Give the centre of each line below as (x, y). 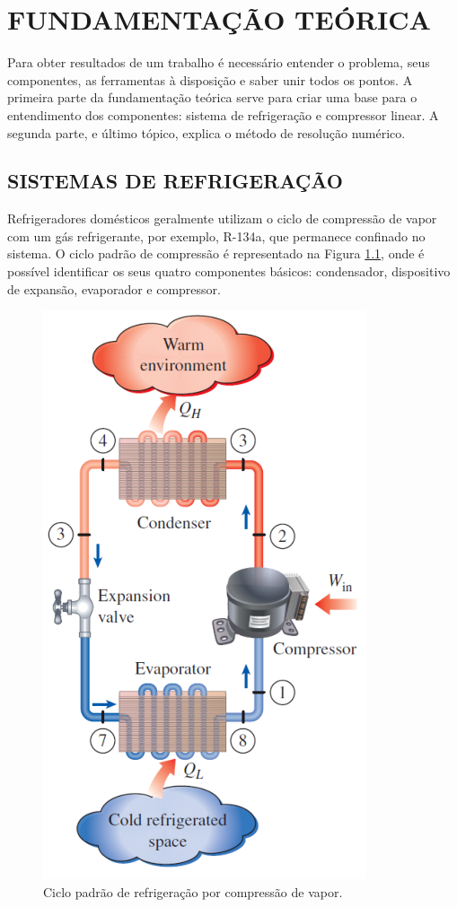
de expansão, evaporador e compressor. (114, 288)
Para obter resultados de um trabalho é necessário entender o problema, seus (219, 62)
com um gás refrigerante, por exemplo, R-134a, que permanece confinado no (216, 235)
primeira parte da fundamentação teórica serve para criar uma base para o (212, 97)
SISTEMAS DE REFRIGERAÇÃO (175, 181)
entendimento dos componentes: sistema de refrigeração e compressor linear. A (223, 114)
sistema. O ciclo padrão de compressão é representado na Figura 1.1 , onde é (216, 253)
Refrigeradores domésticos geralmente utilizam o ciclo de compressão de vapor (222, 218)
